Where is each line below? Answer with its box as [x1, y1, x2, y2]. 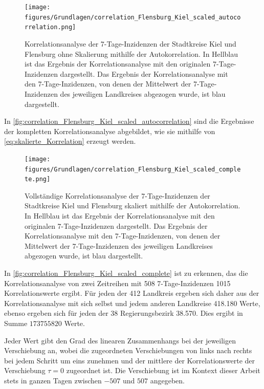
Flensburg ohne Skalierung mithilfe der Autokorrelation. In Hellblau [25, 48, 238, 59]
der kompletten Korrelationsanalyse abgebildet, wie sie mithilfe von [4, 125, 215, 136]
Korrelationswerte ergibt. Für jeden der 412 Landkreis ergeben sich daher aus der [4, 288, 259, 298]
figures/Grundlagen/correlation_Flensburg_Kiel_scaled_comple [25, 165, 241, 173]
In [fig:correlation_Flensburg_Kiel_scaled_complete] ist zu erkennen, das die [4, 268, 248, 278]
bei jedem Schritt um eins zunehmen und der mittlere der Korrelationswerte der [4, 355, 255, 365]
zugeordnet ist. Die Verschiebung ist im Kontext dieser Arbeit [66, 365, 260, 376]
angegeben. [150, 375, 185, 385]
